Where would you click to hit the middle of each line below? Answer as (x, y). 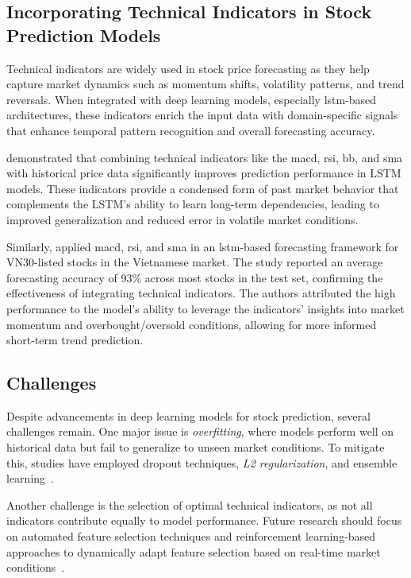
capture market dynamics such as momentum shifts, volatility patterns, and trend (205, 84)
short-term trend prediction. (75, 340)
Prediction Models (84, 35)
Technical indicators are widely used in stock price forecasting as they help (188, 68)
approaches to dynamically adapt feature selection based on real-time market (194, 551)
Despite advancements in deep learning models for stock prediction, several (188, 415)
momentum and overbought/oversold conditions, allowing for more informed (192, 324)
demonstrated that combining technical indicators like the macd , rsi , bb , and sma (205, 157)
